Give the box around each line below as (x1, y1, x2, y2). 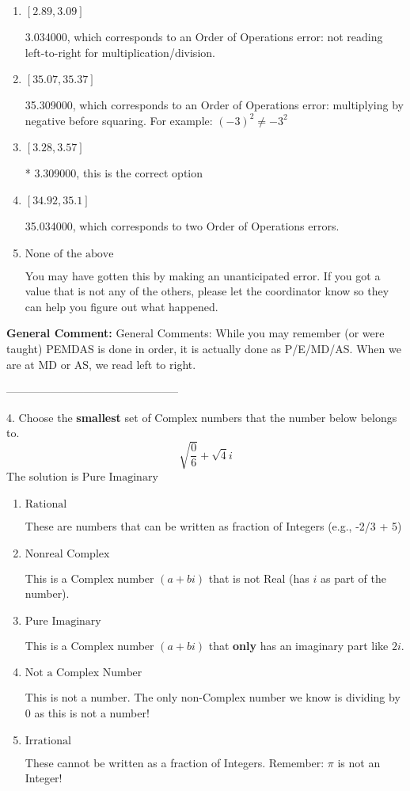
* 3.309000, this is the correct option (25, 165, 203, 181)
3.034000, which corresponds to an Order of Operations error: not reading (25, 29, 383, 44)
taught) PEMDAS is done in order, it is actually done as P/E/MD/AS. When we (6, 340, 401, 356)
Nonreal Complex (25, 548, 110, 560)
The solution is (6, 468, 79, 485)
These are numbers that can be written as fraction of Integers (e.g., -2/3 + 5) (25, 518, 402, 534)
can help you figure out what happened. (25, 298, 218, 314)
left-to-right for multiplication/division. (25, 44, 215, 60)
